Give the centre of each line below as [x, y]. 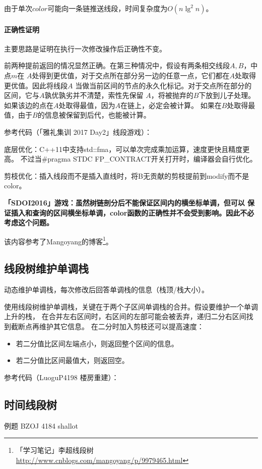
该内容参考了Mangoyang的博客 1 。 [58, 240]
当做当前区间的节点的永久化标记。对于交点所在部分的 [163, 85]
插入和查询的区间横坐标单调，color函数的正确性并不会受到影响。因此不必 [133, 212]
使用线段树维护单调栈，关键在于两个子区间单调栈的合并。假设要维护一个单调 [131, 306]
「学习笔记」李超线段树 [55, 450]
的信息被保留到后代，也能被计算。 [94, 115]
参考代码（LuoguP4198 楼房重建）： [61, 377]
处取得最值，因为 [87, 105]
